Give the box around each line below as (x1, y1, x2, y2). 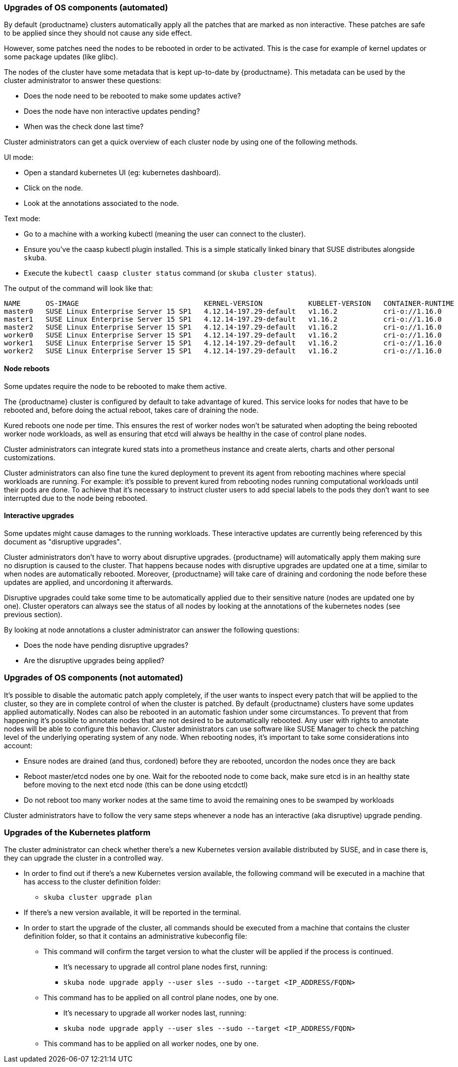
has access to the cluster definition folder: (24, 877, 161, 886)
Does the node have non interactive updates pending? (24, 107, 200, 116)
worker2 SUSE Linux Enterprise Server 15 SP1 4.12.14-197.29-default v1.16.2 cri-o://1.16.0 (4, 347, 442, 355)
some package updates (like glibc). (4, 52, 118, 61)
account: (4, 741, 33, 750)
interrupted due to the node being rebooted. (4, 493, 147, 502)
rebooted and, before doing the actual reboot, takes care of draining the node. (4, 405, 259, 414)
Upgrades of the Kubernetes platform (4, 827, 151, 837)
